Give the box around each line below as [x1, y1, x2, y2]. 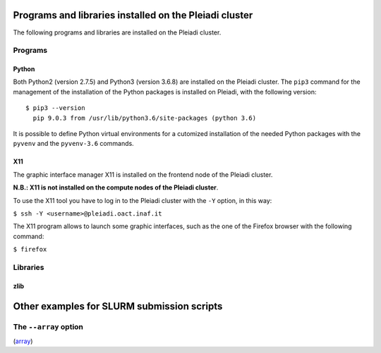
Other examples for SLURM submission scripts [13, 300, 223, 312]
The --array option [13, 321, 84, 331]
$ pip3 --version [25, 104, 85, 112]
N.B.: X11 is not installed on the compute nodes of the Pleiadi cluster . [13, 183, 219, 192]
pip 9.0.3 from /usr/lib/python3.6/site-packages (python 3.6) [32, 113, 257, 122]
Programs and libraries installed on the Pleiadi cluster [13, 9, 253, 21]
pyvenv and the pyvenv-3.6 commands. [13, 140, 134, 148]
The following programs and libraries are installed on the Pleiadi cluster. [13, 28, 222, 37]
